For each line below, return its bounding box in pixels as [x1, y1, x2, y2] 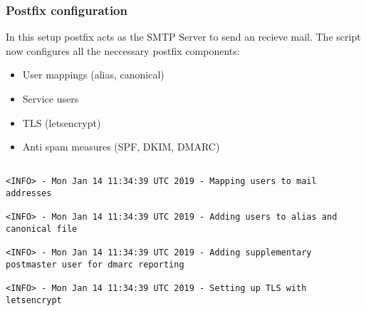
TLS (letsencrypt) [22, 115, 101, 130]
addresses [6, 188, 52, 199]
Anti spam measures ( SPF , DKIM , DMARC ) [22, 139, 220, 154]
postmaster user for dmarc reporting [6, 260, 184, 270]
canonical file [6, 224, 78, 235]
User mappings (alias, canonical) [22, 67, 164, 82]
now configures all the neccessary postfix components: [6, 43, 240, 58]
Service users [22, 91, 79, 106]
